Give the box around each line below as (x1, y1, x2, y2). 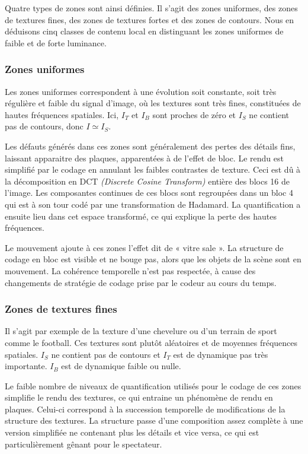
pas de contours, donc (5, 120, 84, 132)
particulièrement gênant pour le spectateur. (5, 437, 162, 450)
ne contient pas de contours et (51, 348, 161, 360)
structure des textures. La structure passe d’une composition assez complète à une (5, 414, 303, 427)
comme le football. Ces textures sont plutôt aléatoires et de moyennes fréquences (5, 336, 298, 348)
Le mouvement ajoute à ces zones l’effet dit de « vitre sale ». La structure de (5, 241, 284, 253)
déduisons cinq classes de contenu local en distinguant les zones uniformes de (5, 25, 284, 37)
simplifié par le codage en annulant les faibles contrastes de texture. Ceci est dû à (5, 163, 301, 176)
